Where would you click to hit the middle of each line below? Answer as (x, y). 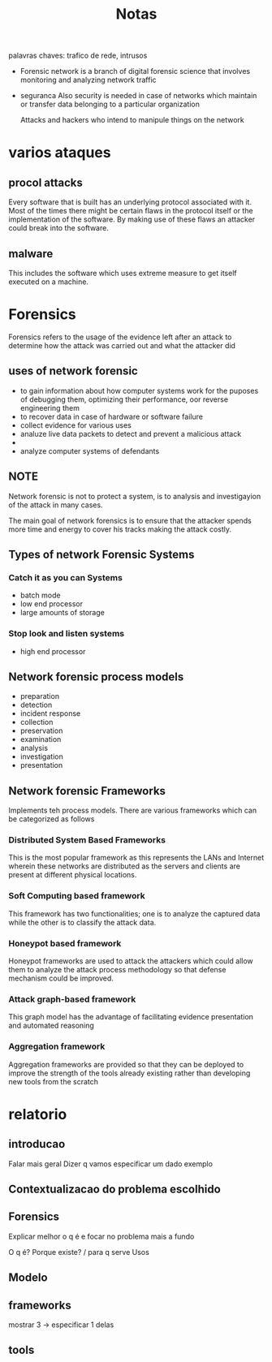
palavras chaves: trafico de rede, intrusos (78, 56)
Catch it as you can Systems (66, 577)
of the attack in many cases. (56, 505)
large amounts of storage (63, 613)
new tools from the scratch (54, 1081)
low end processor (52, 604)
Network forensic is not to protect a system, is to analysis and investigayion (135, 496)
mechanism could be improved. (61, 978)
